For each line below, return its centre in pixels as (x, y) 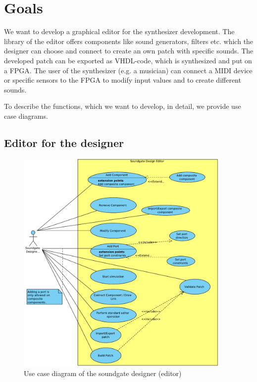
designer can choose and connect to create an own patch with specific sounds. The (129, 51)
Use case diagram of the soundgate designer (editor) (103, 373)
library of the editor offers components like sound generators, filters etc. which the (129, 41)
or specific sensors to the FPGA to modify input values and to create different (123, 80)
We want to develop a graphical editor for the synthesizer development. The (119, 31)
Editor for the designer (64, 142)
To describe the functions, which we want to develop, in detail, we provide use (123, 106)
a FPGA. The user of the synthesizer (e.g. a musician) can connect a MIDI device (128, 70)
